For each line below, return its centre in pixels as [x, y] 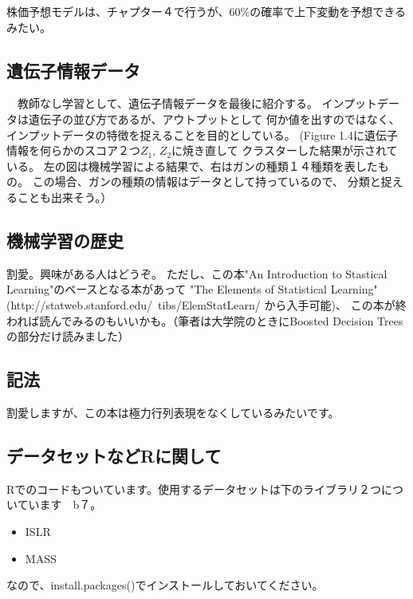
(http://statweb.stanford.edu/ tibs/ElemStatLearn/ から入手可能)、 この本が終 [206, 304]
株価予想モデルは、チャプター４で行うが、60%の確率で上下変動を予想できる [206, 11]
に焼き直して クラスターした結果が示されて [285, 150]
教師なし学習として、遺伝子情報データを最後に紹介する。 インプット [197, 103]
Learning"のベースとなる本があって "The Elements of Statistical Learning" [192, 289]
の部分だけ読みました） [68, 336]
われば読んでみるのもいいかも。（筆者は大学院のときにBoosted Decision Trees [205, 320]
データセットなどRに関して [114, 455]
